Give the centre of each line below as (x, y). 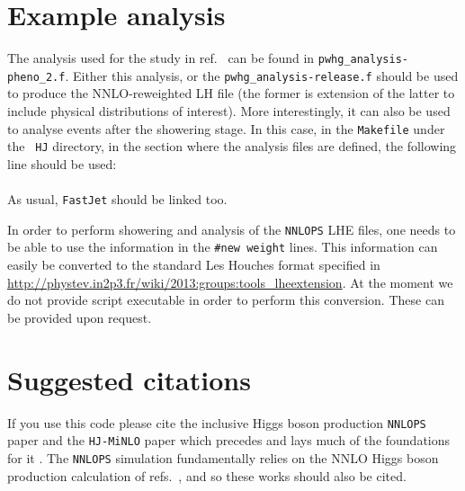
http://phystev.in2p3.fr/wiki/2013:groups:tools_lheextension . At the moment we (230, 282)
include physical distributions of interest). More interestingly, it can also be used (229, 111)
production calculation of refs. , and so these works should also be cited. (207, 475)
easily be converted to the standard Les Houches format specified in (194, 265)
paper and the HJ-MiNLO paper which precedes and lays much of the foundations (229, 440)
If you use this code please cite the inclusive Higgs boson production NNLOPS (217, 422)
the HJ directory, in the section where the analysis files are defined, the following (232, 146)
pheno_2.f (36, 77)
